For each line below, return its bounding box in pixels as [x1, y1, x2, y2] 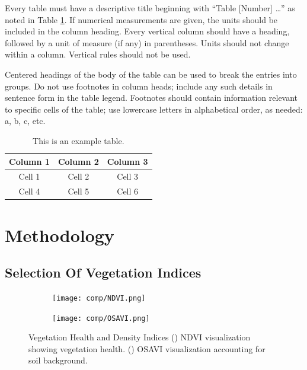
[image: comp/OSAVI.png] [52, 314, 150, 323]
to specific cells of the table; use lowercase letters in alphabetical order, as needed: [5, 103, 303, 115]
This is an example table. [33, 134, 124, 146]
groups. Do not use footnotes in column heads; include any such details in [5, 79, 273, 92]
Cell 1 [18, 170, 40, 183]
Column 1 [9, 155, 50, 167]
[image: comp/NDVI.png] [52, 294, 146, 302]
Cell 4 [18, 185, 40, 197]
